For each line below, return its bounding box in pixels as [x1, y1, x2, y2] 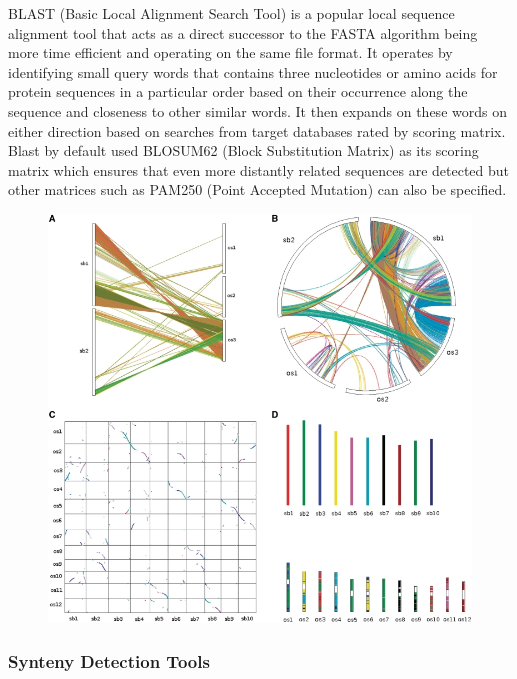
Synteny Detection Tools [8, 649, 210, 674]
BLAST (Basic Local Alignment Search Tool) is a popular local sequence [8, 3, 455, 23]
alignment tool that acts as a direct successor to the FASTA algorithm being [8, 22, 478, 43]
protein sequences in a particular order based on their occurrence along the [8, 81, 468, 102]
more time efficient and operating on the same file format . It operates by [8, 42, 453, 63]
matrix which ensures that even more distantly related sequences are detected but [8, 159, 510, 180]
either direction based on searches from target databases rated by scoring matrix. [8, 120, 506, 141]
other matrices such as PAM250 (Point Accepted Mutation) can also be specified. [8, 179, 507, 200]
